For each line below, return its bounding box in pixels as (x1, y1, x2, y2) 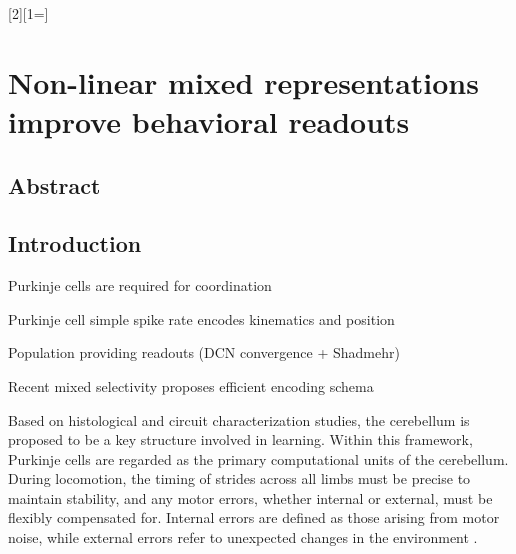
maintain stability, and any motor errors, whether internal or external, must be (8, 487, 493, 508)
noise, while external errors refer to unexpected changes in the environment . (8, 527, 478, 548)
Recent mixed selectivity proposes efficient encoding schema (8, 375, 374, 396)
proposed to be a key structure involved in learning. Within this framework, (8, 429, 473, 450)
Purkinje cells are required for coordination (8, 275, 272, 296)
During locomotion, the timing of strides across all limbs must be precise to (8, 468, 471, 489)
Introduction (8, 228, 142, 259)
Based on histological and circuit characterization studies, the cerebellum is (8, 409, 470, 430)
